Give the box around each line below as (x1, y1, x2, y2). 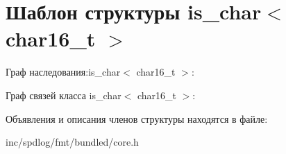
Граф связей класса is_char (6, 87, 121, 102)
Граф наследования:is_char (6, 65, 121, 79)
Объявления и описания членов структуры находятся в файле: (6, 111, 268, 126)
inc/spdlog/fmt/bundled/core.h (6, 135, 139, 149)
